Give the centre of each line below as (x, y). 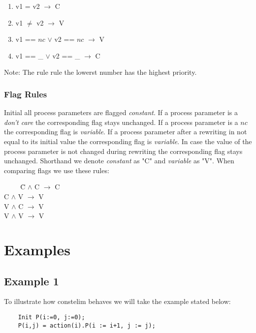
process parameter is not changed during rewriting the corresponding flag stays (123, 151)
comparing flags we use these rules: (57, 170)
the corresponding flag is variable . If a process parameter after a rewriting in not (126, 132)
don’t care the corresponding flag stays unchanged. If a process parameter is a (121, 122)
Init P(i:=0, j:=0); (51, 317)
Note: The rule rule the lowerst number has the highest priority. (100, 72)
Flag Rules (26, 94)
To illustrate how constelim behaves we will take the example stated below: (117, 301)
